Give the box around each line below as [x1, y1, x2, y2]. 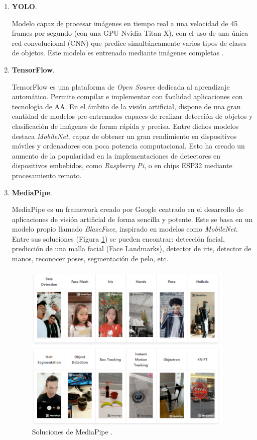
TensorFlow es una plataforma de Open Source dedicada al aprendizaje [12, 81, 230, 92]
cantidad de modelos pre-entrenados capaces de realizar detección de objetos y [12, 111, 253, 121]
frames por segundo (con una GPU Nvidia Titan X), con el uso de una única [12, 28, 248, 38]
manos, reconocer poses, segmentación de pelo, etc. [12, 253, 169, 264]
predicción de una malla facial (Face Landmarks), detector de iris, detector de [12, 243, 251, 254]
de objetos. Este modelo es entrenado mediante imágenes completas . [12, 47, 224, 58]
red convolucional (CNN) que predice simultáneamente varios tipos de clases [12, 37, 246, 48]
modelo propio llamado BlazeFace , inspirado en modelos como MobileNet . [12, 224, 238, 234]
